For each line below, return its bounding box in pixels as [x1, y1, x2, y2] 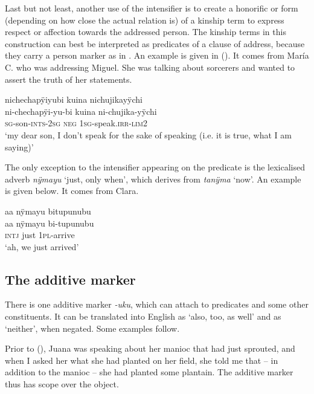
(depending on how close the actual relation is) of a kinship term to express [5, 13, 284, 26]
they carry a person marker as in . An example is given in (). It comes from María [5, 49, 309, 62]
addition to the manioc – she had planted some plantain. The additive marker [5, 366, 293, 378]
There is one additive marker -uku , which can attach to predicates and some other [5, 298, 309, 311]
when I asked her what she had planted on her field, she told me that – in [5, 354, 278, 366]
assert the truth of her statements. [5, 73, 132, 85]
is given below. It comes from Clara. [5, 184, 139, 197]
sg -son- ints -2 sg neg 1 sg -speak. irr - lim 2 [5, 117, 147, 129]
